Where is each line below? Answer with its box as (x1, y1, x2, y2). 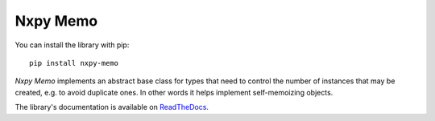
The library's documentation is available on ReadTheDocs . (14, 103, 209, 112)
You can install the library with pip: (14, 40, 130, 50)
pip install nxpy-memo (29, 58, 119, 67)
